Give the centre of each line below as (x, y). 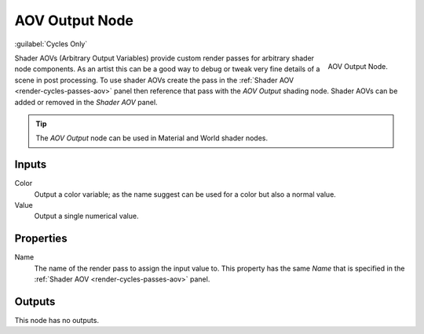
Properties (41, 239)
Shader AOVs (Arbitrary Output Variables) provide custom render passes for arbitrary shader (164, 58)
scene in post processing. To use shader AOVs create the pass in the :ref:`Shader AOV (154, 80)
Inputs (31, 165)
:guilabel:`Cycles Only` (51, 44)
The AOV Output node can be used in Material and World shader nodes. (152, 138)
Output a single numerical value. (86, 216)
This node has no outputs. (57, 320)
